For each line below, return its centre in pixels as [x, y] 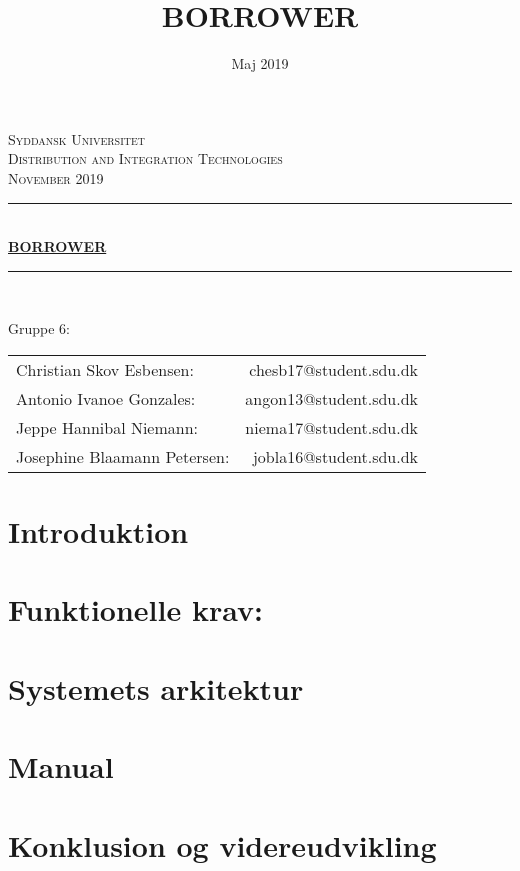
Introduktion [98, 531]
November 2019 [56, 177]
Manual [61, 766]
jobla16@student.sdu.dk [335, 456]
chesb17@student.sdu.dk [334, 369]
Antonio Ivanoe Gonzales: [106, 398]
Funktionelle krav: [135, 609]
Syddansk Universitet [76, 138]
